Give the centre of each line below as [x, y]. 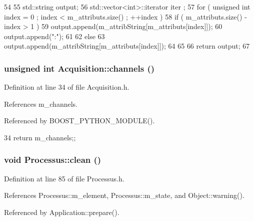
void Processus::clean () [53, 160]
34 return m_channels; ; [40, 137]
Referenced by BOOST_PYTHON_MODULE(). [79, 121]
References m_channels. [41, 103]
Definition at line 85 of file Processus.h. [64, 178]
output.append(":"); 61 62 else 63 [54, 36]
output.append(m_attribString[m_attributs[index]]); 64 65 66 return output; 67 [127, 46]
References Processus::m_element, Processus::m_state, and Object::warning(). [124, 195]
